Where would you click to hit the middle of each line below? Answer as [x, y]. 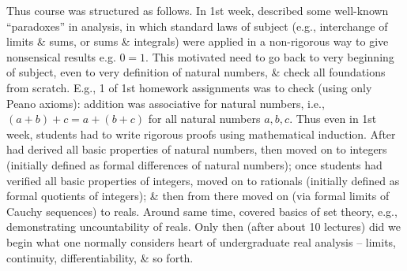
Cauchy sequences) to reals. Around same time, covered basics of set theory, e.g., [202, 211]
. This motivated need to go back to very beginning [270, 56]
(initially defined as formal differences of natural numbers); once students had [194, 164]
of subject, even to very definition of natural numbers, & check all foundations [196, 72]
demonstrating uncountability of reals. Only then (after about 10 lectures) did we [203, 226]
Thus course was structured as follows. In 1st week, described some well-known [198, 10]
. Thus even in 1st [333, 119]
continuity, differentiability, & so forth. [100, 257]
